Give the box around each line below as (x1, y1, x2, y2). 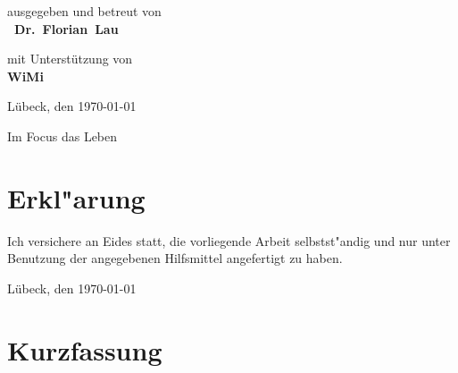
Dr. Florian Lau (14, 19, 119, 38)
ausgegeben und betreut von (7, 2, 162, 20)
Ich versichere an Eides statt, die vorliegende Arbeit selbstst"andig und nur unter (7, 231, 451, 250)
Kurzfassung (7, 331, 162, 368)
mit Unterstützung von (7, 49, 133, 68)
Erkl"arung (7, 179, 146, 216)
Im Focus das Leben (7, 126, 118, 145)
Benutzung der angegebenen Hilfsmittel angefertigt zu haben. (7, 249, 343, 267)
